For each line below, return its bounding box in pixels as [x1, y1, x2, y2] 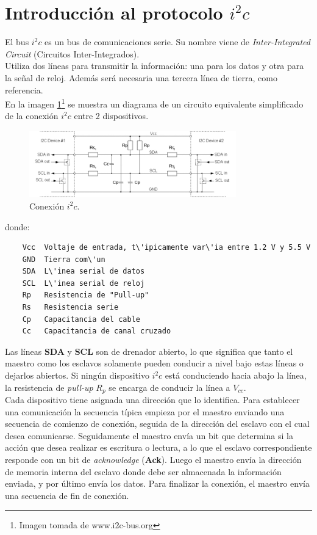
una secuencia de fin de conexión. [5, 489, 129, 501]
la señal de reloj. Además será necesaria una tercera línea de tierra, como [5, 71, 277, 84]
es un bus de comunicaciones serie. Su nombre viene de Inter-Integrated [45, 35, 310, 48]
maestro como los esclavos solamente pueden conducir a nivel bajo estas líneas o [5, 357, 304, 369]
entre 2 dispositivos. [74, 109, 149, 122]
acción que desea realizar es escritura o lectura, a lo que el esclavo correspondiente [5, 441, 312, 454]
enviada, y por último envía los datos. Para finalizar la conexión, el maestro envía [5, 477, 310, 490]
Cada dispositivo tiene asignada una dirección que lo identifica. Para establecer [5, 393, 300, 406]
